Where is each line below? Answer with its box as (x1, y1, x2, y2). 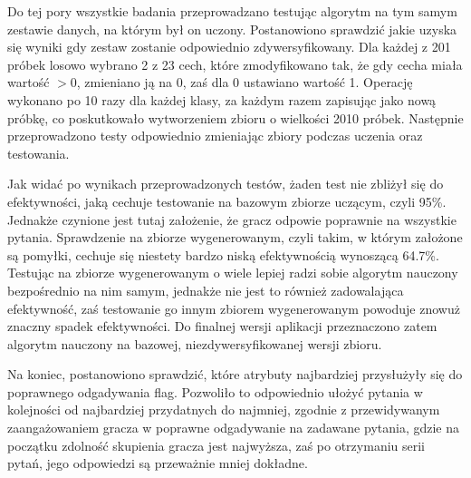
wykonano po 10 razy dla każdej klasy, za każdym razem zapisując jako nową (7, 90, 437, 109)
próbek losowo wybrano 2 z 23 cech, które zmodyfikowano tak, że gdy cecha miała (7, 54, 463, 73)
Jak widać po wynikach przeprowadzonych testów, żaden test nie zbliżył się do (7, 174, 444, 193)
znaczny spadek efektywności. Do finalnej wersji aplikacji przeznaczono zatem (7, 317, 437, 336)
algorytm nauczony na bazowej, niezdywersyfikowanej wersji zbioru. (7, 334, 382, 353)
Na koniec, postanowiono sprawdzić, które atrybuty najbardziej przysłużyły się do (7, 365, 463, 384)
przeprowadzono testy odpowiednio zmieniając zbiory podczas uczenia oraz (7, 126, 423, 145)
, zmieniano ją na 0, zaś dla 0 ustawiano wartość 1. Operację (76, 73, 413, 92)
